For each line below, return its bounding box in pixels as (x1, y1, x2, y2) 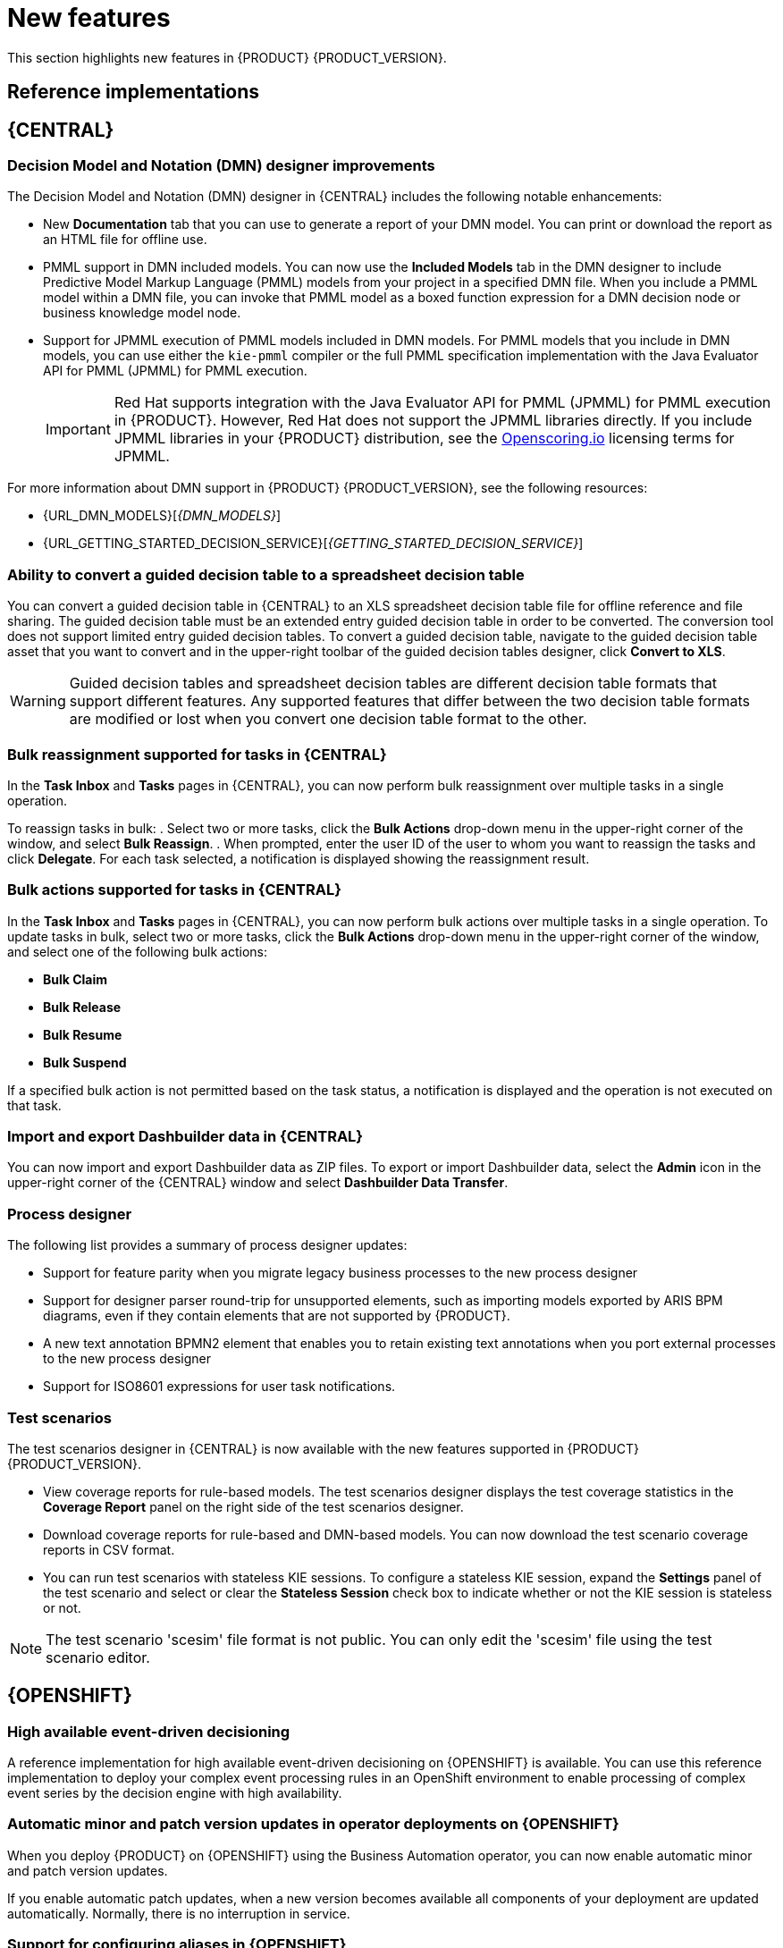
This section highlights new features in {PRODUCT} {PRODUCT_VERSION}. (7, 49, 447, 65)
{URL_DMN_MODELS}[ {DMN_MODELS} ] (43, 508, 282, 524)
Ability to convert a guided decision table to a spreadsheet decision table (7, 565, 525, 584)
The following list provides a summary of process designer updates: (7, 1237, 408, 1253)
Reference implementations (7, 80, 260, 104)
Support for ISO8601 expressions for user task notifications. (43, 1379, 396, 1395)
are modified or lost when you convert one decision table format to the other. (69, 710, 587, 729)
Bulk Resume (43, 1026, 122, 1042)
